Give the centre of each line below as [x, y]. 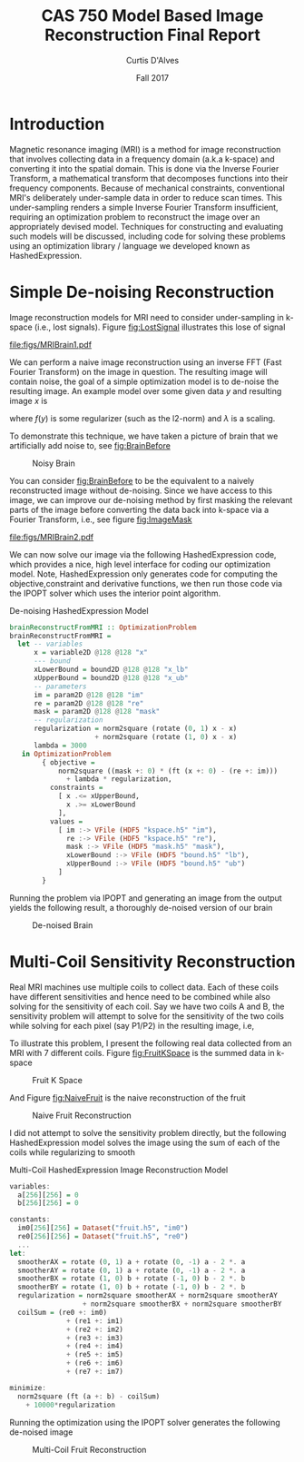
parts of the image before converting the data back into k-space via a [139, 509]
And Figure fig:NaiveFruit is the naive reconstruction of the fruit [128, 1097]
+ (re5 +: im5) [95, 1355]
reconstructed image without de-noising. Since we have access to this [141, 490]
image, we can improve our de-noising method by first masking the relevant [151, 499]
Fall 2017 [152, 77]
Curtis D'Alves [152, 60]
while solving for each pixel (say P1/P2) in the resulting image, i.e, [132, 1025]
